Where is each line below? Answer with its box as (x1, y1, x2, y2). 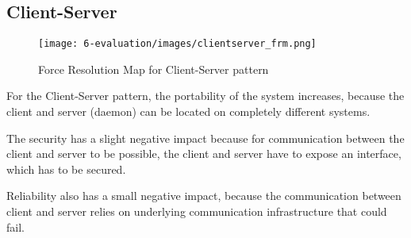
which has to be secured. (6, 160, 126, 177)
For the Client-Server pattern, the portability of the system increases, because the (6, 87, 405, 104)
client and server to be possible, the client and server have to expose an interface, (6, 145, 401, 162)
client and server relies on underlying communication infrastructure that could (6, 203, 387, 220)
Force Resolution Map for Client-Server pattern (38, 60, 269, 77)
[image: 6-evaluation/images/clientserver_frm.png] (38, 38, 317, 50)
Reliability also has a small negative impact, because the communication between (6, 187, 401, 204)
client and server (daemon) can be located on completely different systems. (6, 103, 371, 120)
